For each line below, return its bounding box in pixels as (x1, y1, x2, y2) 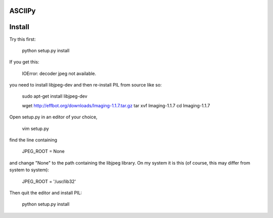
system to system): (9, 167, 49, 173)
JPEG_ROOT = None (22, 149, 65, 155)
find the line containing (9, 137, 58, 143)
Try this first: (9, 36, 36, 42)
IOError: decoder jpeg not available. (22, 70, 97, 77)
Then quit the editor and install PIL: (9, 190, 82, 196)
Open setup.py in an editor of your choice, (9, 114, 98, 120)
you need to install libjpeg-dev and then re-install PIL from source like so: (9, 82, 162, 88)
